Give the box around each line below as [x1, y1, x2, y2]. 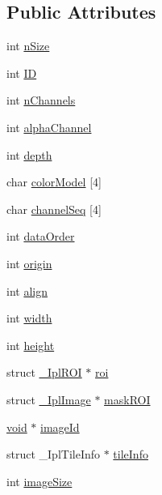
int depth [6, 146, 52, 163]
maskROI [104, 390, 151, 408]
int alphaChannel [6, 118, 92, 135]
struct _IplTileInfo [6, 446, 101, 463]
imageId [40, 418, 80, 435]
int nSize [6, 37, 50, 54]
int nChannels [6, 92, 76, 109]
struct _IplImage [6, 390, 91, 408]
